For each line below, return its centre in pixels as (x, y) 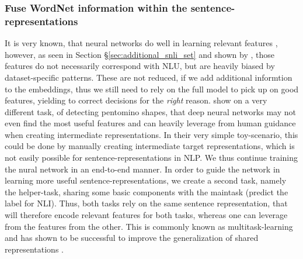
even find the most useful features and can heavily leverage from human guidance (150, 123)
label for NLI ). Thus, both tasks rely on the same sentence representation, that (146, 203)
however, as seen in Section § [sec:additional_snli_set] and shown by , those (140, 54)
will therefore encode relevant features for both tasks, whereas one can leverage (146, 215)
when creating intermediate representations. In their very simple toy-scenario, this (151, 134)
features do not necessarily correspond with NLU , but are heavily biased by (140, 66)
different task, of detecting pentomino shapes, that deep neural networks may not (150, 111)
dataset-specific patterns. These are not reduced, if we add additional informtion (149, 77)
